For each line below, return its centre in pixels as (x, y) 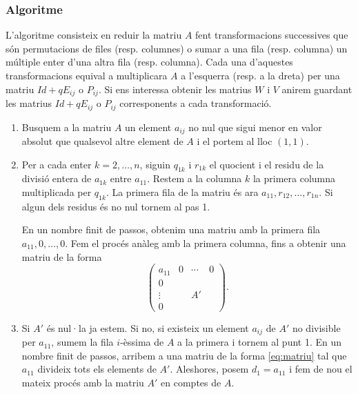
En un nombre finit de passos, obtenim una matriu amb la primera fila (171, 229)
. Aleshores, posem (209, 369)
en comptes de (191, 382)
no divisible (316, 327)
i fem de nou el (321, 369)
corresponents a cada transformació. (196, 103)
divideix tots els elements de (97, 369)
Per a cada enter (57, 164)
